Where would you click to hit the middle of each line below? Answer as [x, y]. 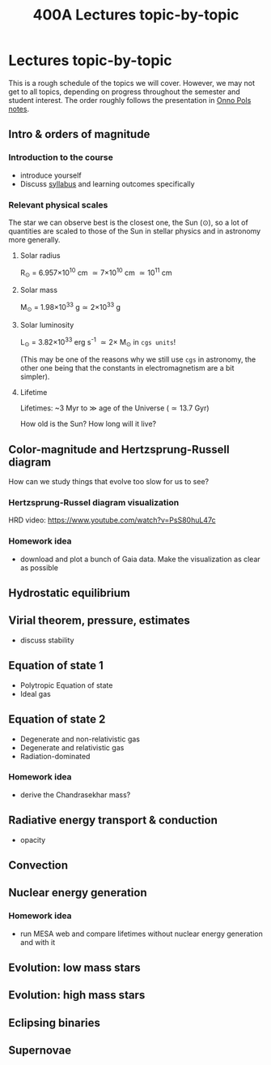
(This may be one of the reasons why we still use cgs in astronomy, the [138, 359]
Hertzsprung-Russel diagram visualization [94, 503]
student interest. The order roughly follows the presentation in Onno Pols [130, 100]
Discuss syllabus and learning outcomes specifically [108, 183]
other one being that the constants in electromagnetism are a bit [127, 368]
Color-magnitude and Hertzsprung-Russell [119, 449]
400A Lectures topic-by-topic [136, 15]
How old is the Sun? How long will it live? [88, 424]
